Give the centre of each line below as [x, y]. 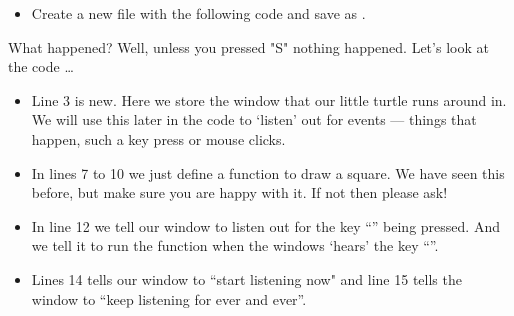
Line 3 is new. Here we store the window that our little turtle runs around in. [269, 99]
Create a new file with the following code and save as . [198, 13]
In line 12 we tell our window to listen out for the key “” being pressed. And [265, 225]
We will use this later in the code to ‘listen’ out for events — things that [254, 119]
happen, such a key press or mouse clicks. [158, 138]
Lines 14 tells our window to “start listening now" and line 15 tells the [246, 278]
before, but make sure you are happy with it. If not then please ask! [239, 192]
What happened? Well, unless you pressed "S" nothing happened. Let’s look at [248, 46]
